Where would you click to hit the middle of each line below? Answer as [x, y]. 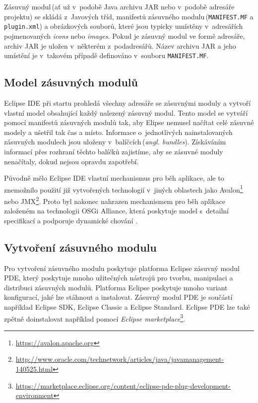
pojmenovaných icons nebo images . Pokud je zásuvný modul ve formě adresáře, [125, 35]
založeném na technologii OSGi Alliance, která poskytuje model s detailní [116, 211]
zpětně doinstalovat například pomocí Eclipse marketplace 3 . [95, 318]
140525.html [34, 369]
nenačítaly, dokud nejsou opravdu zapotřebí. [71, 161]
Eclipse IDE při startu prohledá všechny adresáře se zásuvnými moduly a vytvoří [128, 102]
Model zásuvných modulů [71, 82]
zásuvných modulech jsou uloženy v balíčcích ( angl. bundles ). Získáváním [115, 142]
